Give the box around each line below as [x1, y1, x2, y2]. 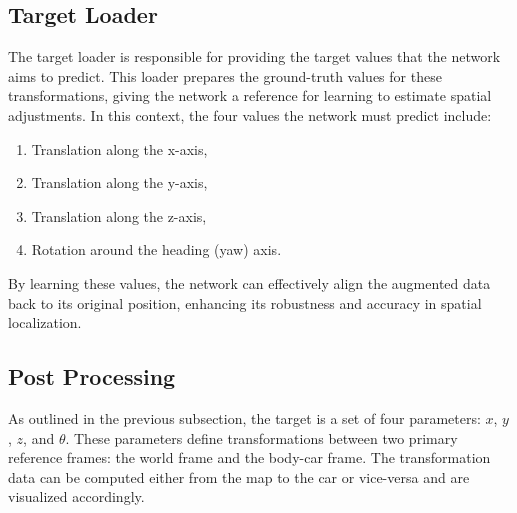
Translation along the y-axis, [31, 172, 208, 193]
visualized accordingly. [8, 486, 145, 507]
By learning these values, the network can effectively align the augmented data [8, 272, 491, 293]
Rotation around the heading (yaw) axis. [31, 239, 282, 260]
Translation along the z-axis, [31, 205, 207, 226]
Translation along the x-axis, [31, 138, 208, 159]
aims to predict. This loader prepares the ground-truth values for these [8, 65, 442, 86]
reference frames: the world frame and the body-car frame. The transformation [8, 447, 491, 468]
